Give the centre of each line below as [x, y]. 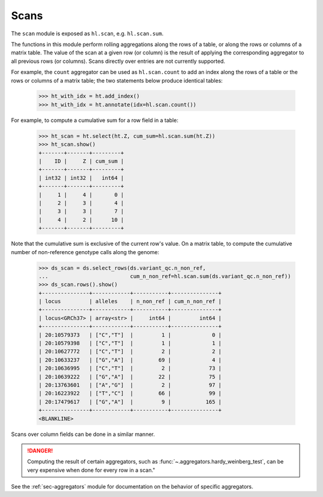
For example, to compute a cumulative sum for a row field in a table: [95, 120]
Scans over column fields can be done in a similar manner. [83, 434]
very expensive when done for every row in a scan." [91, 470]
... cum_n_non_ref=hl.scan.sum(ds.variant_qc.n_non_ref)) [165, 276]
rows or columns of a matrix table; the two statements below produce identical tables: [117, 80]
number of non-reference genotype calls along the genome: [85, 252]
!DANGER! [40, 450]
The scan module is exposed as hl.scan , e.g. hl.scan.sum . [87, 33]
